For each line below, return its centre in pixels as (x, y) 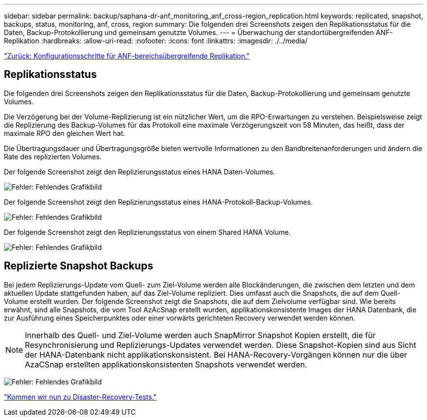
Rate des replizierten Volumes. (53, 156)
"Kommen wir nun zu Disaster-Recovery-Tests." (80, 397)
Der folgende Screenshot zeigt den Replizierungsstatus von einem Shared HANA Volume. (147, 232)
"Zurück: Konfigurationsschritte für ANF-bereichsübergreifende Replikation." (127, 56)
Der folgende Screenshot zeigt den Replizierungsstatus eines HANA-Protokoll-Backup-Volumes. (158, 202)
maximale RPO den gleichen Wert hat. (65, 133)
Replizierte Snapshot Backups (79, 266)
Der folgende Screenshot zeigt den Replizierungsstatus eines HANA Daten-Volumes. (140, 172)
